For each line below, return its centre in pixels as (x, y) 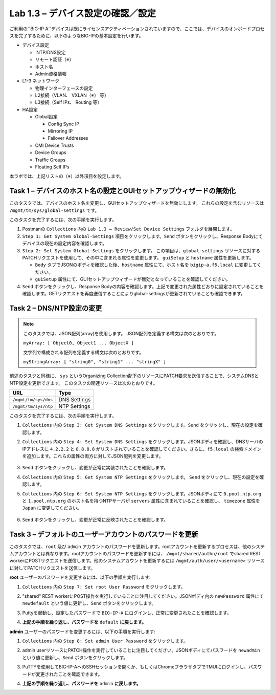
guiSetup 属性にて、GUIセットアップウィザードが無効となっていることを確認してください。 (133, 279)
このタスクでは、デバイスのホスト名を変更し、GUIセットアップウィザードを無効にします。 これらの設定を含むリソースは (137, 203)
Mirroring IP (60, 131)
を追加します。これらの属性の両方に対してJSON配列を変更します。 (93, 456)
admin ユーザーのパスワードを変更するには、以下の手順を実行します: (82, 632)
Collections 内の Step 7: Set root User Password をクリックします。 (104, 587)
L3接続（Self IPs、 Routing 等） (68, 102)
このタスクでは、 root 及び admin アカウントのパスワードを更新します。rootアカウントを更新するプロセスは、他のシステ (137, 546)
